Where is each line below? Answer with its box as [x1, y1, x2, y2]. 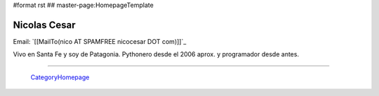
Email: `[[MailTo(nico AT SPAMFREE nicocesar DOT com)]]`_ [13, 37, 187, 45]
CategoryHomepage [30, 73, 90, 81]
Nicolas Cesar [13, 19, 77, 31]
